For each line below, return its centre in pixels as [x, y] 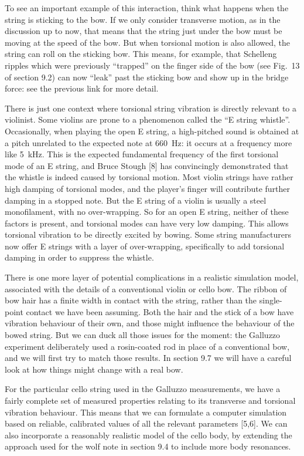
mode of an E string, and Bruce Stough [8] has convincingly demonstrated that [147, 165]
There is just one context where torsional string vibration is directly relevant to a [151, 108]
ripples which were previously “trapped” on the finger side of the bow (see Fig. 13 [152, 65]
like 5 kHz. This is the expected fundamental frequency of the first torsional [142, 154]
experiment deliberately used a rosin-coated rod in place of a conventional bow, [147, 346]
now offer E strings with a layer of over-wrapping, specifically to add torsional [145, 246]
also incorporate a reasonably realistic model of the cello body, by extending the [148, 435]
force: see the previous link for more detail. [82, 88]
